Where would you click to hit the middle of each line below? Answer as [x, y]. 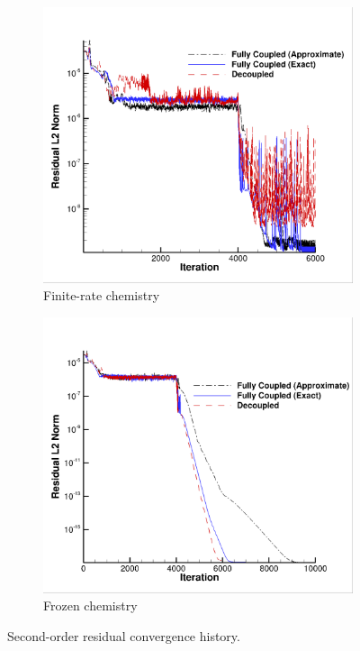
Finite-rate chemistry [102, 295]
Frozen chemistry [90, 605]
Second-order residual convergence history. [124, 635]
